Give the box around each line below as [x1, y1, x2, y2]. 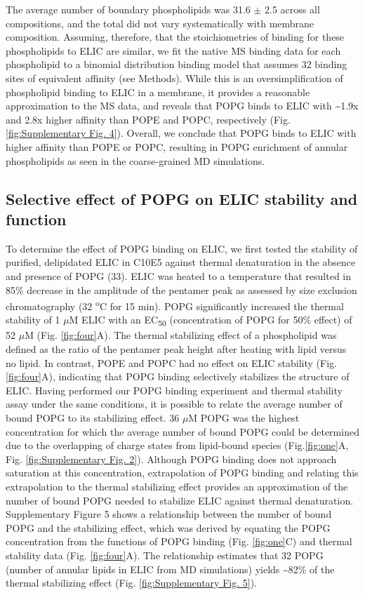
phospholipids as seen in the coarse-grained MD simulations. [6, 153, 265, 168]
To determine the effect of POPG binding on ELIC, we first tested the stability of [6, 241, 358, 255]
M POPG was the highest [188, 410, 300, 425]
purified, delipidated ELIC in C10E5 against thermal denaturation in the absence [6, 255, 356, 269]
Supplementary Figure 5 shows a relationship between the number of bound [6, 507, 332, 521]
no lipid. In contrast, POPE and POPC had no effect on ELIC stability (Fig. [6, 355, 337, 370]
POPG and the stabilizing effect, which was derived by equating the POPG [6, 520, 331, 535]
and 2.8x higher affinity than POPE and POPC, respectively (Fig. [6, 112, 291, 126]
